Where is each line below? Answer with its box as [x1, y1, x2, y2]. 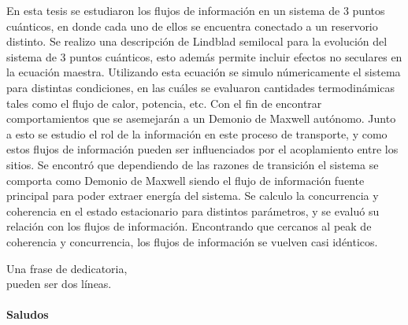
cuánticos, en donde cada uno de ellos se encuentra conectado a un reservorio [6, 17, 378, 34]
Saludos [6, 306, 49, 323]
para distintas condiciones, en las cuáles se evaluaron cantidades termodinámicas [6, 79, 395, 95]
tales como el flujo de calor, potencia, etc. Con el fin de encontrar [6, 94, 322, 111]
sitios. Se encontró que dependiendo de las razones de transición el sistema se [6, 156, 379, 172]
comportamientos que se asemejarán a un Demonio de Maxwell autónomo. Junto [6, 110, 396, 127]
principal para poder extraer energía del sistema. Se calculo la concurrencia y [6, 187, 379, 204]
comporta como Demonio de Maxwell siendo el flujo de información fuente [6, 172, 365, 188]
